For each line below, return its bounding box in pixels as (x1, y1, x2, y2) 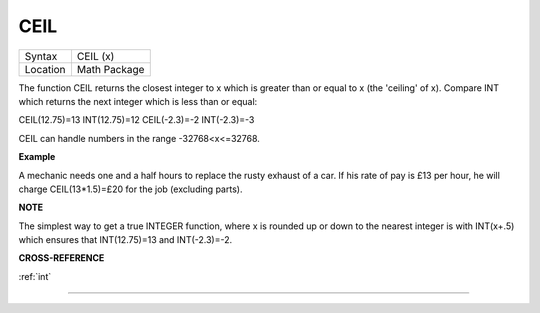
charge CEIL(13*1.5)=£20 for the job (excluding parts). (18, 183, 243, 195)
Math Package (76, 62, 145, 76)
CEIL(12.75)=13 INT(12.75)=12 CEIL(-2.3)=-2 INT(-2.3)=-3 (18, 114, 255, 126)
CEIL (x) (76, 49, 115, 63)
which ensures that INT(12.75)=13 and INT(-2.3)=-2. (18, 234, 233, 246)
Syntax (24, 49, 58, 63)
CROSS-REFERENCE (18, 252, 105, 264)
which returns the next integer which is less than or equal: (18, 95, 258, 107)
